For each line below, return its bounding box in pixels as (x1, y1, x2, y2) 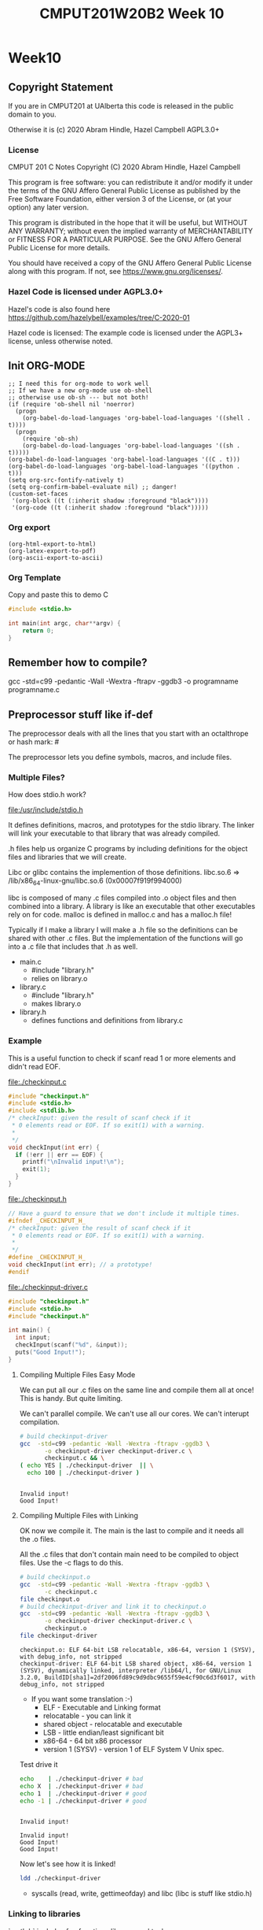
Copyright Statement (8, 80, 114, 94)
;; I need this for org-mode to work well (8, 380, 149, 388)
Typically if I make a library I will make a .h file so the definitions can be (8, 925, 238, 935)
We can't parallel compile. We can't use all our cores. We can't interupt (19, 1409, 250, 1418)
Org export (8, 522, 51, 533)
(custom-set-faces (8, 490, 68, 498)
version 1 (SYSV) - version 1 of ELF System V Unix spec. (42, 1744, 225, 1754)
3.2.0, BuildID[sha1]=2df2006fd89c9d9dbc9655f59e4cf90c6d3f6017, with (19, 1673, 256, 1681)
